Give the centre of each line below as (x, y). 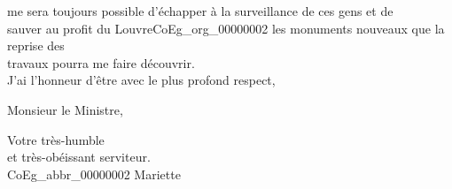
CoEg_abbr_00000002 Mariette (94, 174)
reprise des (36, 45)
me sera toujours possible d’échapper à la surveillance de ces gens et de (200, 11)
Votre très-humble (56, 139)
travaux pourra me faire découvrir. (101, 62)
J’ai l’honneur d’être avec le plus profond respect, (141, 80)
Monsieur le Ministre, (65, 109)
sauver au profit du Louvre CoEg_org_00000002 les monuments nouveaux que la (226, 28)
